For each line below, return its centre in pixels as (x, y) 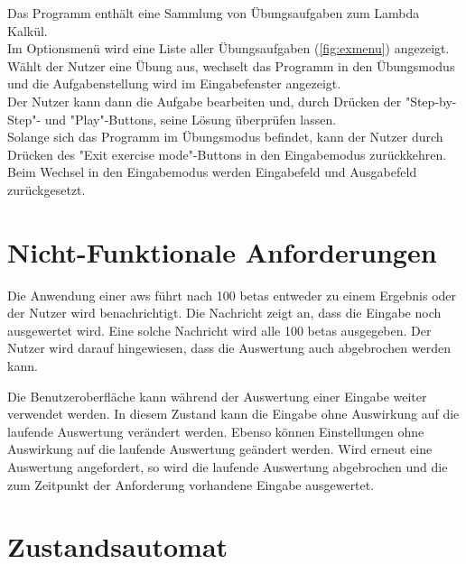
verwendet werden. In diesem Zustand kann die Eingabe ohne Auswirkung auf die (233, 414)
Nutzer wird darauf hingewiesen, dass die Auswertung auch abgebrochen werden (229, 348)
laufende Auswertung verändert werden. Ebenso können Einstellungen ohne (216, 431)
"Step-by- (431, 101)
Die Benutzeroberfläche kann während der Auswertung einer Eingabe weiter (217, 396)
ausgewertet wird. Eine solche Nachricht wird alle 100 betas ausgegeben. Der (219, 330)
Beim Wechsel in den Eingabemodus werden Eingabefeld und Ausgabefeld (212, 172)
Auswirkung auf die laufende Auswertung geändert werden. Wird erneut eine (220, 449)
